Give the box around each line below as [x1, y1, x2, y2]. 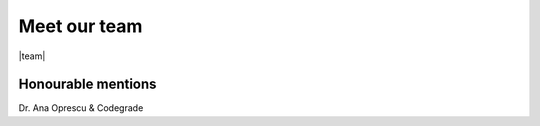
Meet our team [18, 15, 143, 37]
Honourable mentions [18, 76, 157, 93]
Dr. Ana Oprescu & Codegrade [18, 102, 144, 114]
